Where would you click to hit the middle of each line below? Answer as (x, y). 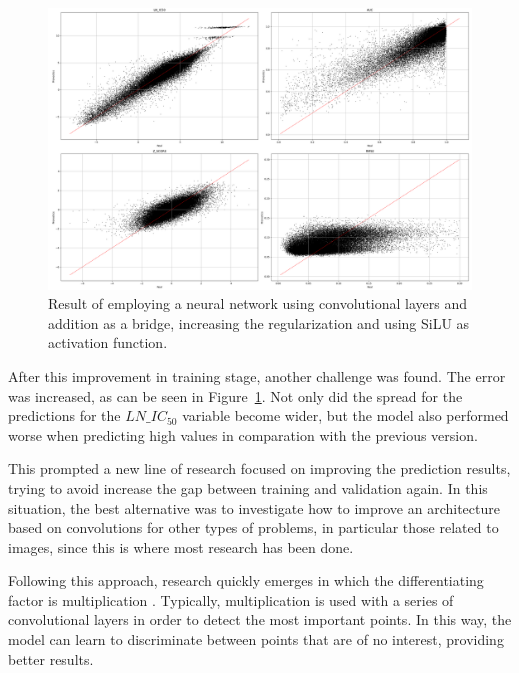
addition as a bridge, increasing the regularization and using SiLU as (259, 322)
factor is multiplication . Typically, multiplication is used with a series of (231, 599)
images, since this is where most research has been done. (181, 546)
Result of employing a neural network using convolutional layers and (258, 303)
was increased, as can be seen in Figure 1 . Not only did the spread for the (235, 395)
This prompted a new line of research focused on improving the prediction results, (259, 468)
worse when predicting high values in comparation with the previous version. (243, 434)
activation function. (108, 342)
